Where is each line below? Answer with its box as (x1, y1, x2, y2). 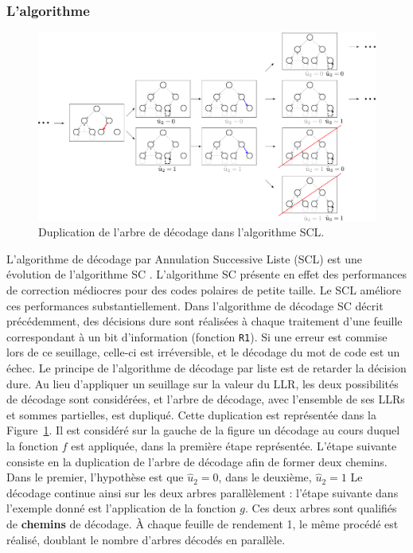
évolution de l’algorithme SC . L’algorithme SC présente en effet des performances (6, 266, 407, 282)
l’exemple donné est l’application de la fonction (6, 500, 236, 516)
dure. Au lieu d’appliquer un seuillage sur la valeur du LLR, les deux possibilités (6, 375, 399, 391)
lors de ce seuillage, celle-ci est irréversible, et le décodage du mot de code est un (6, 344, 400, 360)
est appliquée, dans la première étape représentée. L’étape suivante (71, 438, 397, 454)
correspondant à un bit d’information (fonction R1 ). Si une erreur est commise (6, 328, 388, 345)
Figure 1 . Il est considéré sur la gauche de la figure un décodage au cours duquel (6, 422, 400, 438)
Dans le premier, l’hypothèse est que (6, 469, 184, 485)
